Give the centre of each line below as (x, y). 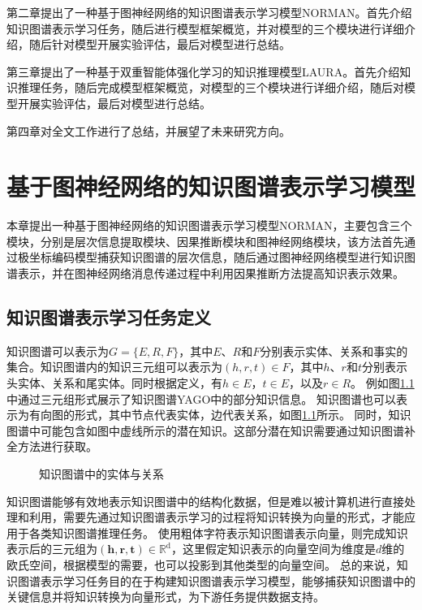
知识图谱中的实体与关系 (101, 474)
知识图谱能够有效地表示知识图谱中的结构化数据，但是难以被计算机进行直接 (205, 501)
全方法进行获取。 (52, 446)
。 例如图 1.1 (383, 383)
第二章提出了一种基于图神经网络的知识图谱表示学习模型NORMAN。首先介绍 (209, 12)
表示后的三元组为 (52, 549)
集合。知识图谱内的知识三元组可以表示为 (114, 367)
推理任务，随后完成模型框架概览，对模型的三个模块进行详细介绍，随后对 (211, 87)
